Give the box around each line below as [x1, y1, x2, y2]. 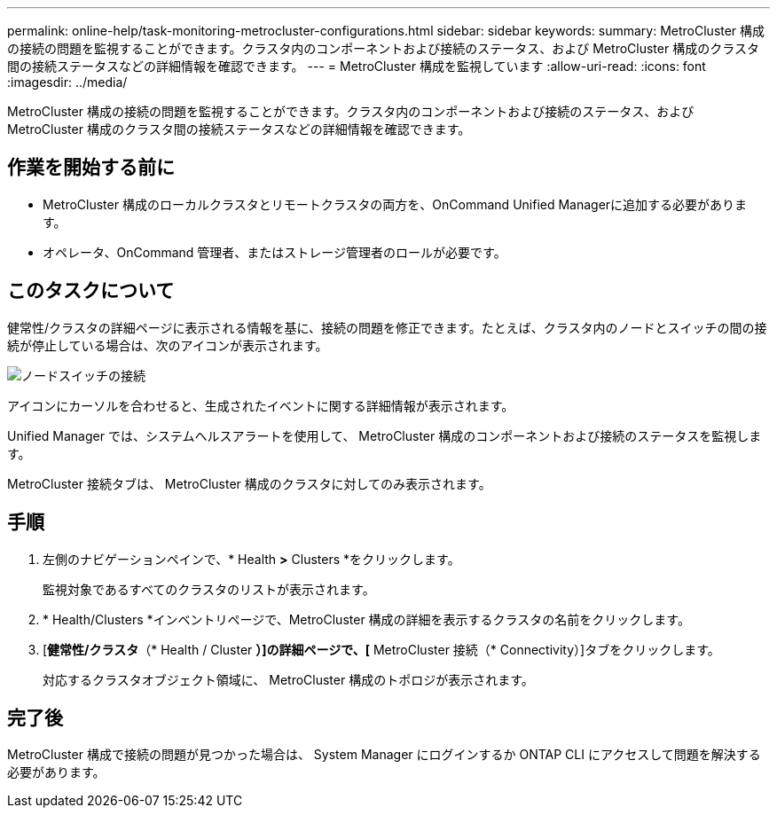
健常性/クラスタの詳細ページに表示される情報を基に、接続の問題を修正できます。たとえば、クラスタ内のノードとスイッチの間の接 [7, 319, 767, 335]
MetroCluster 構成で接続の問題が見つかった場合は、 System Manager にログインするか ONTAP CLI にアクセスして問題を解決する [7, 747, 761, 763]
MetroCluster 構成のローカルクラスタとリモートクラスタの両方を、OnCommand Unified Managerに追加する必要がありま [43, 196, 748, 212]
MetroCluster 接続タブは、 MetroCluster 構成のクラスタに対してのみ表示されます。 [7, 475, 491, 491]
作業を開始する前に [7, 156, 175, 179]
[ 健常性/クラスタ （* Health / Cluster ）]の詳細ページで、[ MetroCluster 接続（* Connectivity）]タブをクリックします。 [43, 641, 720, 657]
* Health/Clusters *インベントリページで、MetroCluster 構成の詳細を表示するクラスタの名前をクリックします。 [43, 611, 690, 627]
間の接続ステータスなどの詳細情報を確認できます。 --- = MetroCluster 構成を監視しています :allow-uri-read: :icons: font [7, 59, 706, 74]
